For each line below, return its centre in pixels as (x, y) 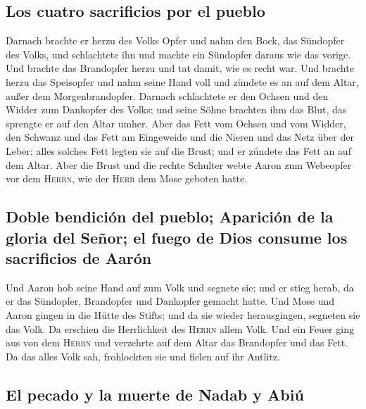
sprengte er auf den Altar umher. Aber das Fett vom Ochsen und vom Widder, (176, 123)
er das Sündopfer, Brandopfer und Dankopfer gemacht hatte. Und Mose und (170, 301)
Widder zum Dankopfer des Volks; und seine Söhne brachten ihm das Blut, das (176, 109)
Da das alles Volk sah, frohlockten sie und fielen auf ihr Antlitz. (143, 356)
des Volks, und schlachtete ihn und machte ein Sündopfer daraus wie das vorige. (178, 54)
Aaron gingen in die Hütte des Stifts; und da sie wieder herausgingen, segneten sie (183, 314)
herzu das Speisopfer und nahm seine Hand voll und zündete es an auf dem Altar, (182, 81)
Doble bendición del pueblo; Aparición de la (170, 216)
